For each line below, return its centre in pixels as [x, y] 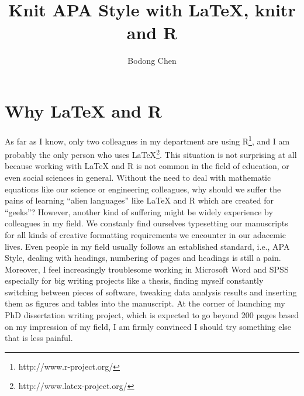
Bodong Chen [152, 61]
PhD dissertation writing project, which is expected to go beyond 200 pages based [152, 315]
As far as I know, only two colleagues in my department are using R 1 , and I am [147, 140]
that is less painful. [39, 338]
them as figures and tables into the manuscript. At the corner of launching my [145, 303]
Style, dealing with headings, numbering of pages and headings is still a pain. [143, 258]
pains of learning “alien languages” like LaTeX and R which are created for [139, 200]
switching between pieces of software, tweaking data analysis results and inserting [151, 292]
